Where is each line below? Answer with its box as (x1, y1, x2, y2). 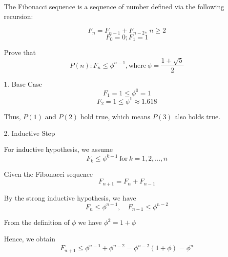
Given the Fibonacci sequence (4, 168, 93, 179)
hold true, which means (80, 111, 150, 122)
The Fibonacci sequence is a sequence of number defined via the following (4, 1, 225, 11)
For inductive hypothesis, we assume (4, 144, 113, 154)
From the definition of (4, 217, 70, 227)
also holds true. (174, 111, 221, 122)
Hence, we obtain (4, 233, 55, 243)
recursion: (4, 11, 33, 21)
